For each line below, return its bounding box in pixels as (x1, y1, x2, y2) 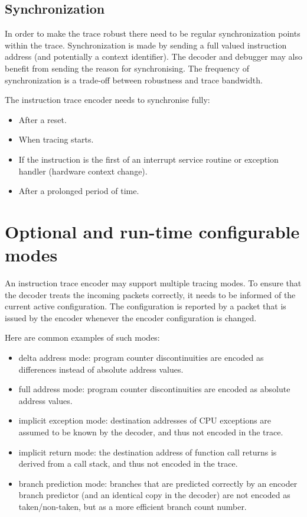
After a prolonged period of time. (18, 185, 139, 197)
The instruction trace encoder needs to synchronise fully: (5, 93, 210, 106)
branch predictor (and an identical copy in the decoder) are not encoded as (18, 489, 290, 501)
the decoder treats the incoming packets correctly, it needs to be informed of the (5, 288, 296, 300)
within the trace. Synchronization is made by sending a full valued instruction (5, 38, 287, 51)
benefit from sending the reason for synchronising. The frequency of (5, 62, 249, 74)
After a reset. (18, 113, 67, 125)
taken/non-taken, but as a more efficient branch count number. (18, 500, 247, 512)
